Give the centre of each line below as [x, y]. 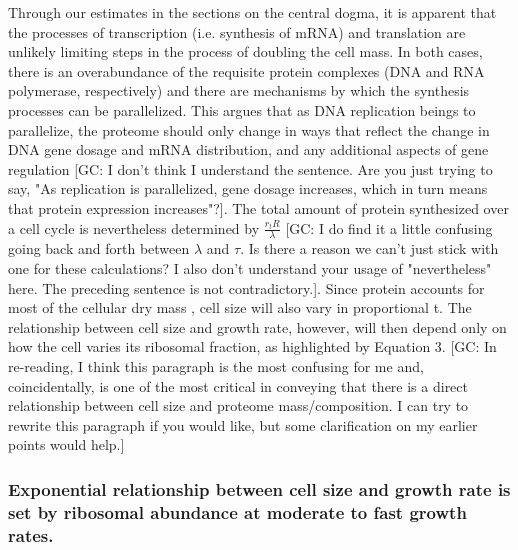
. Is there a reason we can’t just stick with [369, 248]
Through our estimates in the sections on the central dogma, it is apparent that [252, 12]
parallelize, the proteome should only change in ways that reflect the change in [249, 129]
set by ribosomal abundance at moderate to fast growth [237, 511]
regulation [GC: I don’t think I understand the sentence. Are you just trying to [250, 168]
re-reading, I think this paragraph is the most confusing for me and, [216, 365]
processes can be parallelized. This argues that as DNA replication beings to [242, 109]
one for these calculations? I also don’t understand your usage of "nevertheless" [250, 267]
